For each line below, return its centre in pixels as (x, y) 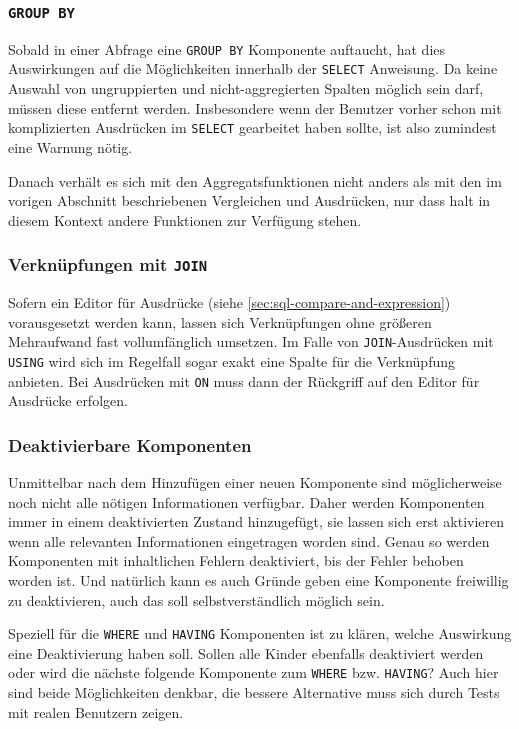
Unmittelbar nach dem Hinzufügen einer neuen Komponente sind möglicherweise (255, 482)
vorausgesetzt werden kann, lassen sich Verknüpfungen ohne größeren (220, 321)
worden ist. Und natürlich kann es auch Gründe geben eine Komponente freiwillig (258, 580)
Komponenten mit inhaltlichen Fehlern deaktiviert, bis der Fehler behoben (236, 560)
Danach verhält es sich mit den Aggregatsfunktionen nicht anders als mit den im (255, 180)
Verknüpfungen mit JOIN (108, 264)
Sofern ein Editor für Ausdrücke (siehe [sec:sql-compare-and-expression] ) (229, 302)
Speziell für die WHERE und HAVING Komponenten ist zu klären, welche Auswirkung (260, 633)
